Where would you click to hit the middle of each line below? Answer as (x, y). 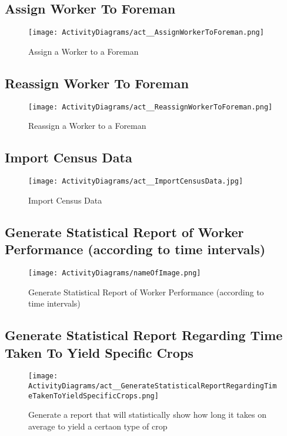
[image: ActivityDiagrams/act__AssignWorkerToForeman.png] (146, 33)
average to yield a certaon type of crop (98, 426)
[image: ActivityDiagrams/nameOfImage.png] (115, 273)
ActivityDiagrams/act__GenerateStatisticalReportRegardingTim (153, 386)
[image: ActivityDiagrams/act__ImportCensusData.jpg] (136, 182)
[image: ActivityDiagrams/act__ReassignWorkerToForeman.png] (151, 107)
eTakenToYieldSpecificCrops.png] (94, 396)
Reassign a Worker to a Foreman (87, 126)
